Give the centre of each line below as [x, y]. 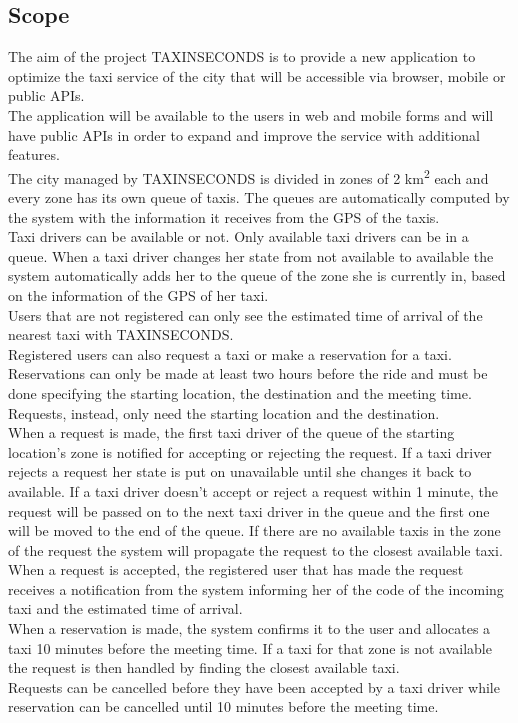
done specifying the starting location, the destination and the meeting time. [240, 392]
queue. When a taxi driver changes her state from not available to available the [251, 255]
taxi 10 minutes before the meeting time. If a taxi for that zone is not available [250, 647]
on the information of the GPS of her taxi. [138, 294]
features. [34, 154]
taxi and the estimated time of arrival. [125, 608]
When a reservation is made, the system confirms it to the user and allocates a [249, 628]
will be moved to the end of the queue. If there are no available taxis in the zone [254, 530]
